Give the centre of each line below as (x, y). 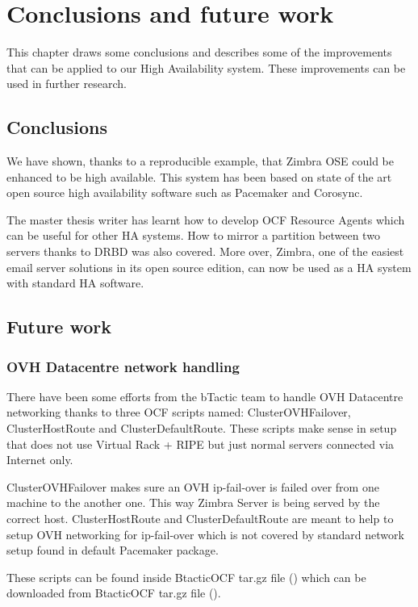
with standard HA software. (75, 283)
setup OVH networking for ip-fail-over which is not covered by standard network (205, 534)
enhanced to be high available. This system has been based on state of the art (199, 176)
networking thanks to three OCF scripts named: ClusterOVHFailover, (179, 412)
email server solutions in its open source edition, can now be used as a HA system (209, 267)
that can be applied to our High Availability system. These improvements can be (206, 67)
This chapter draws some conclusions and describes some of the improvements (199, 52)
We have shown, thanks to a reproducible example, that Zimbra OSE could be (200, 161)
